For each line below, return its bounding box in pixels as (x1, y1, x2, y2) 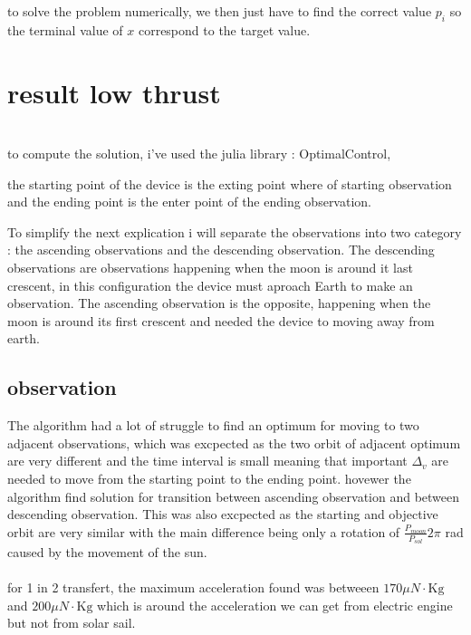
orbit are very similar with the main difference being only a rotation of (7, 522, 400, 541)
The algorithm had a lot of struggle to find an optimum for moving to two (7, 416, 419, 435)
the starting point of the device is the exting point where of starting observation (7, 174, 452, 193)
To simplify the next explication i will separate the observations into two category (7, 222, 462, 241)
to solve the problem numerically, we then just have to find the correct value (7, 2, 432, 20)
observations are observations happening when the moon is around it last (7, 258, 413, 277)
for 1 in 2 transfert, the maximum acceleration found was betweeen (7, 578, 380, 597)
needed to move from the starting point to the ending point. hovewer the (7, 469, 411, 488)
